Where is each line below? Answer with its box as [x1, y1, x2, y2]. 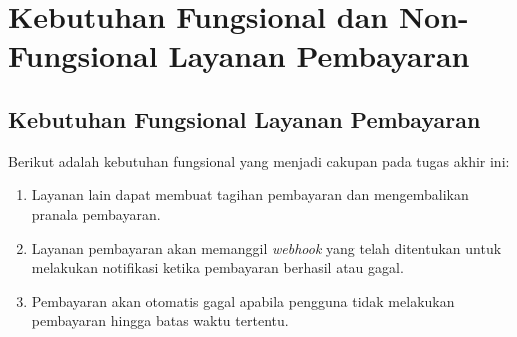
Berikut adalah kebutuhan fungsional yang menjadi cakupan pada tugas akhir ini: [8, 150, 510, 171]
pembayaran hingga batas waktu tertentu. [31, 310, 289, 331]
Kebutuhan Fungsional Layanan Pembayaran [8, 103, 481, 134]
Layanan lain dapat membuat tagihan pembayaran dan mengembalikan [31, 184, 469, 205]
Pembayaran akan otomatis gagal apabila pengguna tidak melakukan [31, 290, 455, 311]
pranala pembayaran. [31, 203, 161, 224]
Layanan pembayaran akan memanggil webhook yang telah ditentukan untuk [31, 237, 502, 258]
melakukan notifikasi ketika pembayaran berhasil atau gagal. [31, 257, 404, 278]
